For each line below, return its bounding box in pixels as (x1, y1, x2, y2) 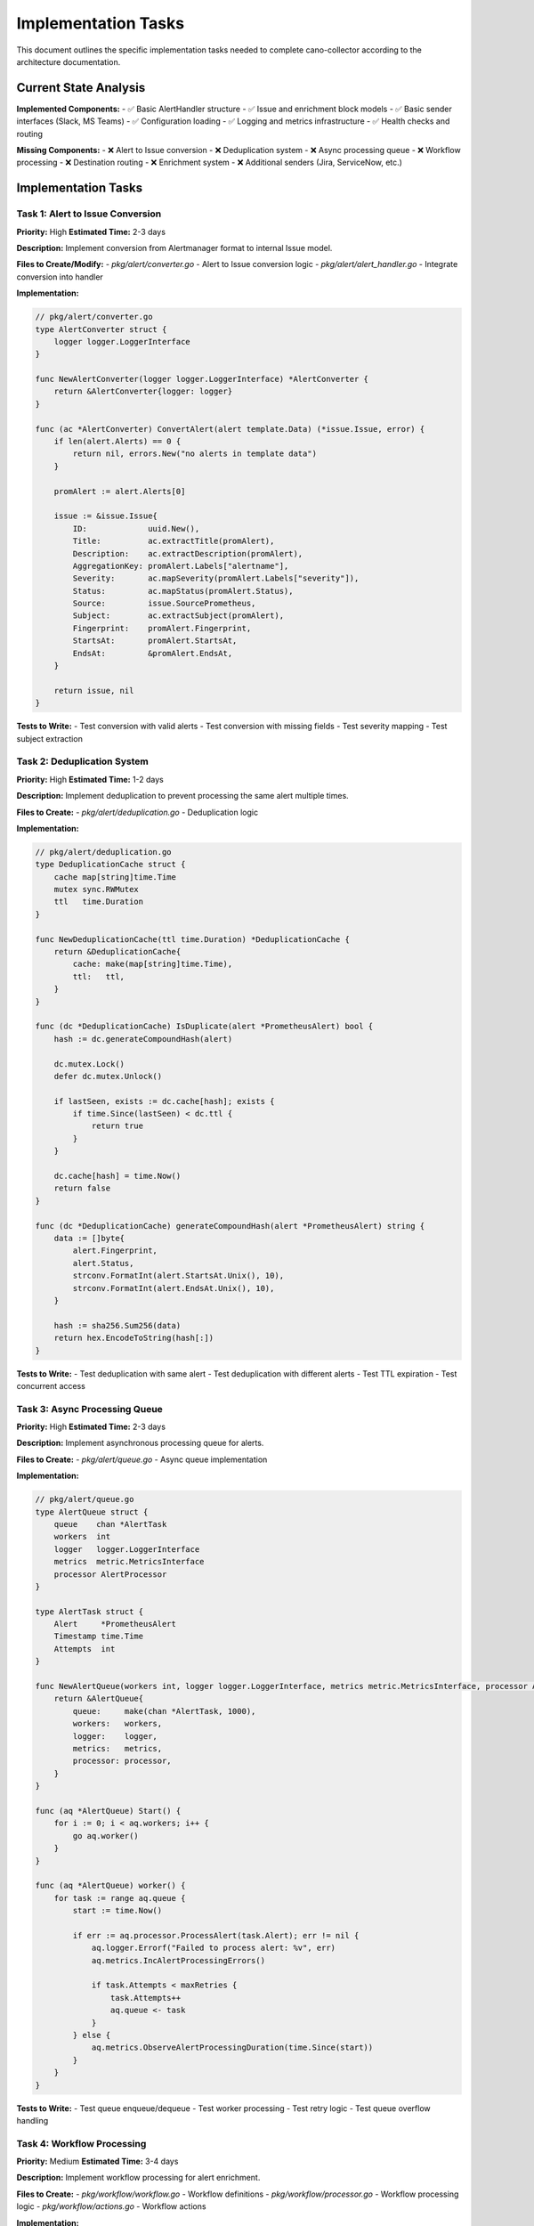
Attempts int (53, 1644, 116, 1653)
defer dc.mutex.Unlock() (53, 1071, 163, 1081)
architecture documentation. (16, 56, 121, 67)
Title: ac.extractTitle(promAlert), (72, 536, 275, 547)
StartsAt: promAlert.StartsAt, (72, 636, 238, 646)
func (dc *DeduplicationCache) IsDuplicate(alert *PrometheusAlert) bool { (35, 1021, 374, 1032)
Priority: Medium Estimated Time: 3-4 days (16, 2156, 179, 2167)
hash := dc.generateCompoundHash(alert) (53, 1034, 233, 1044)
